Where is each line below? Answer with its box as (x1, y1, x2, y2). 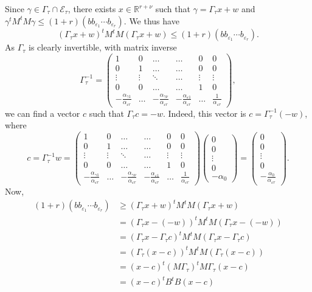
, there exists (68, 2, 116, 15)
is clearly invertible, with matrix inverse (29, 41, 177, 54)
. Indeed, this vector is (162, 106, 246, 119)
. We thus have (123, 14, 179, 27)
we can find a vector (5, 106, 80, 119)
